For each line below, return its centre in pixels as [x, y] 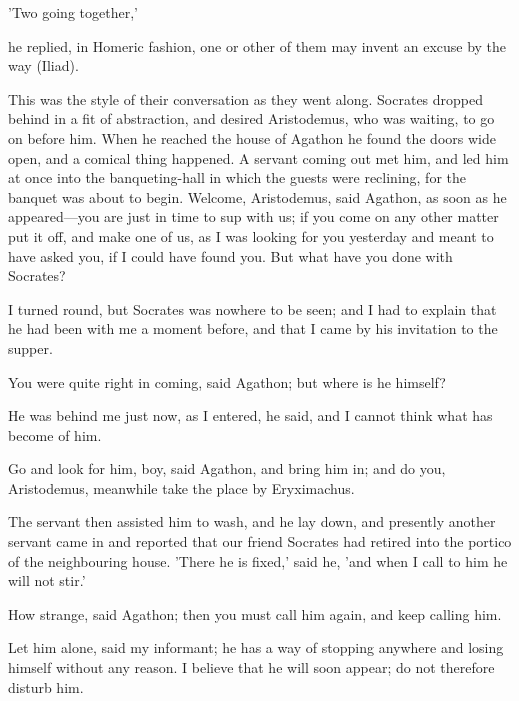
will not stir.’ [47, 580]
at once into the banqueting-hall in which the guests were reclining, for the [237, 177]
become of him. [55, 434]
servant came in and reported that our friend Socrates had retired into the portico [260, 541]
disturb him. [46, 686]
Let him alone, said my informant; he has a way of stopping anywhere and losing [256, 647]
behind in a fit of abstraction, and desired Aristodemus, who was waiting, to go [251, 118]
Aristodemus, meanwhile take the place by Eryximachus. [181, 487]
